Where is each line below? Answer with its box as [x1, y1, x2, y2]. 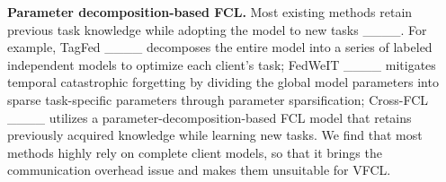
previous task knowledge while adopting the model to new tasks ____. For [7, 20, 427, 39]
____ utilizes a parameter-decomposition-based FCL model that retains [7, 108, 412, 126]
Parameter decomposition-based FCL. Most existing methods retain [7, 3, 413, 21]
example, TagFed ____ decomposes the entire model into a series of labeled [7, 38, 433, 56]
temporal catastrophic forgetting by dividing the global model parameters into [7, 73, 439, 91]
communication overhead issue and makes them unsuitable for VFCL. [7, 160, 391, 179]
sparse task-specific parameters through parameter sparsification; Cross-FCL [7, 90, 429, 108]
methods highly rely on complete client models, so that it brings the [7, 143, 382, 161]
